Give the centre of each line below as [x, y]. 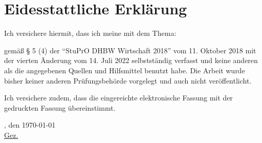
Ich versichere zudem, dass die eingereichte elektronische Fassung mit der [118, 98]
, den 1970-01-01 [30, 125]
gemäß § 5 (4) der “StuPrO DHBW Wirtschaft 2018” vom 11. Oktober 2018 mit [130, 50]
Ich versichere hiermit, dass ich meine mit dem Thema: [90, 33]
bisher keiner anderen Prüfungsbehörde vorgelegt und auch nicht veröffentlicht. [128, 80]
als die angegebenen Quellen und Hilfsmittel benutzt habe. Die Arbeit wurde [125, 70]
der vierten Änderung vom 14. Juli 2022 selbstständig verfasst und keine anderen [131, 60]
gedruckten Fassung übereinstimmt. [60, 107]
